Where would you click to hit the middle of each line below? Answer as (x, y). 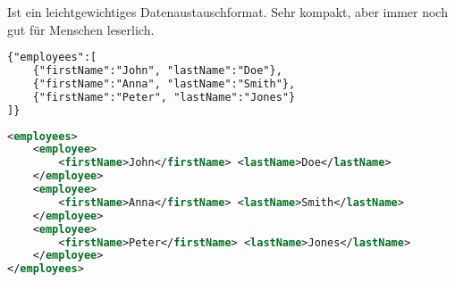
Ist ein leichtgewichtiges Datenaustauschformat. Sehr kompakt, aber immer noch (227, 12)
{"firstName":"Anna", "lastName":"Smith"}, (164, 83)
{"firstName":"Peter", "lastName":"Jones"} (164, 97)
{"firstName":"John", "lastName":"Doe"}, (157, 71)
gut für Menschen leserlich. (81, 29)
